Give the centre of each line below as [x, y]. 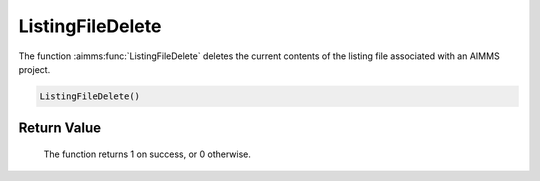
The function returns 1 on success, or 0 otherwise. [147, 154]
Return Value [60, 128]
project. [34, 69]
